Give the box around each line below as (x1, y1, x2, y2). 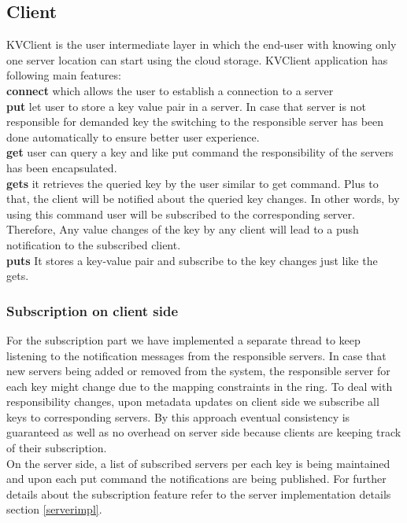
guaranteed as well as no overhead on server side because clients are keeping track (6, 424, 401, 440)
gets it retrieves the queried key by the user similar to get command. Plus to (6, 175, 379, 191)
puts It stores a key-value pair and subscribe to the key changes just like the (6, 252, 378, 268)
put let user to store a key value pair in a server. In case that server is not (6, 98, 366, 114)
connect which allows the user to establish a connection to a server (6, 82, 334, 98)
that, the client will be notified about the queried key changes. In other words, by (6, 190, 400, 207)
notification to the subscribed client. (6, 236, 181, 252)
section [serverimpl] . (6, 501, 102, 517)
